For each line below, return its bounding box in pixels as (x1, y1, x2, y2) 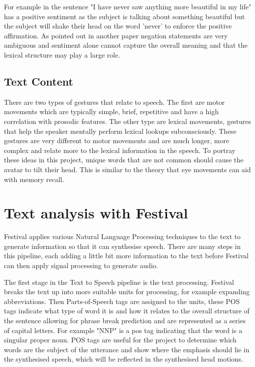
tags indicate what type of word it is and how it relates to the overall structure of (4, 306, 250, 316)
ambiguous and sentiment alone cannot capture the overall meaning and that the (4, 40, 248, 50)
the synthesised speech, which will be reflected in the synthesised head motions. (4, 354, 243, 364)
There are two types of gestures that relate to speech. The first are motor (4, 96, 225, 107)
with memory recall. (4, 174, 64, 184)
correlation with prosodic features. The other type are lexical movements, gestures (4, 116, 252, 126)
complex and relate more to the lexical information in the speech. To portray (4, 145, 236, 155)
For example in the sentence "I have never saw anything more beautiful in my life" (4, 1, 252, 11)
